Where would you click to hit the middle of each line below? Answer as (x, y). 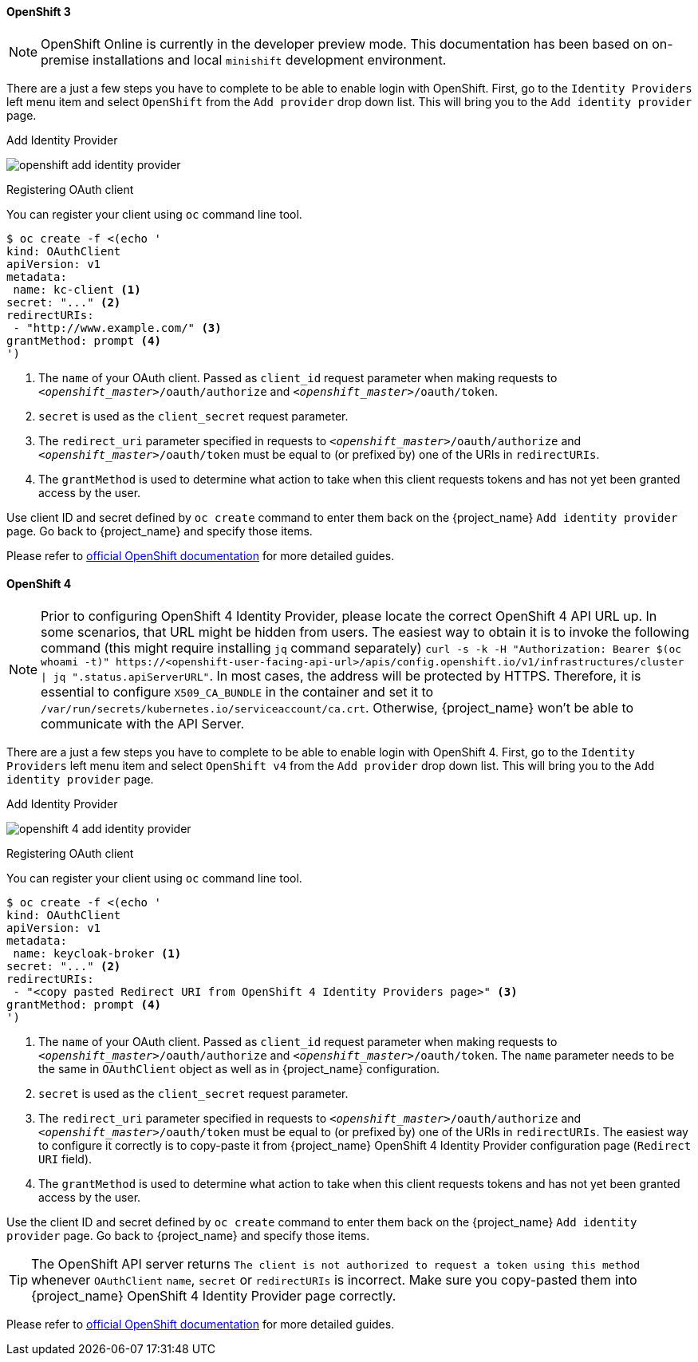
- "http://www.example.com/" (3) (117, 328)
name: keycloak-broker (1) (97, 953)
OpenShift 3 (39, 12)
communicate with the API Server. (143, 723)
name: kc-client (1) (77, 289)
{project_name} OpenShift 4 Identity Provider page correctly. (214, 1295)
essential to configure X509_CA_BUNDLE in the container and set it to (237, 691)
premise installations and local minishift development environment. (244, 59)
